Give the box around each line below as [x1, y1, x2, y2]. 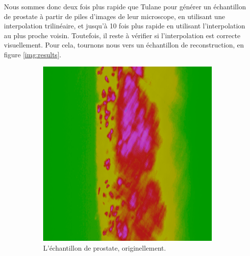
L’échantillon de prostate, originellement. [43, 242, 166, 253]
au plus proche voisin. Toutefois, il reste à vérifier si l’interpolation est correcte [4, 30, 241, 40]
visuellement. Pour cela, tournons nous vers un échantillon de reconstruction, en [4, 40, 244, 50]
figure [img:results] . [4, 49, 61, 59]
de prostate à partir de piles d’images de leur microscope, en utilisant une [4, 11, 225, 21]
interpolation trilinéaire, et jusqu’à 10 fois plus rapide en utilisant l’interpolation [4, 21, 246, 31]
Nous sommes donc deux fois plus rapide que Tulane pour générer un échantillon [4, 1, 246, 11]
